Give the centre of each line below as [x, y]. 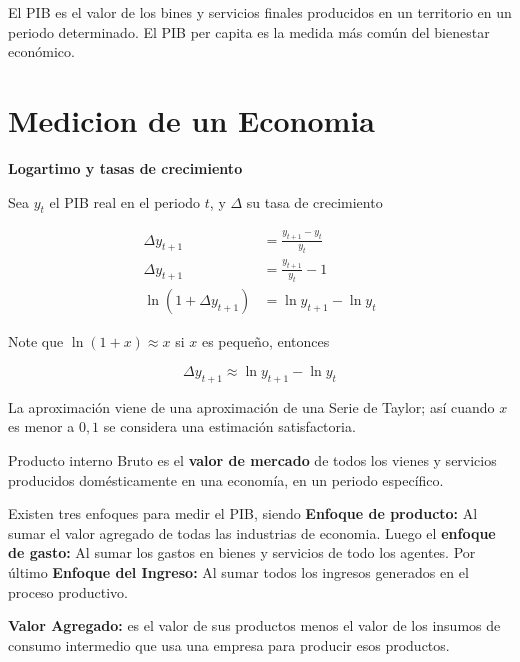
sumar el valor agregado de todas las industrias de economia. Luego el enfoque [252, 532]
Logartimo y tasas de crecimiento [125, 167]
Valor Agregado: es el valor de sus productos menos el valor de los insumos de [254, 625]
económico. [41, 51]
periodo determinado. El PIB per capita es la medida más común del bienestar [249, 31]
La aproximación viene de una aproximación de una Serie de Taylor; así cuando [251, 406]
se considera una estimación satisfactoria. [229, 426]
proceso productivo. [68, 591]
